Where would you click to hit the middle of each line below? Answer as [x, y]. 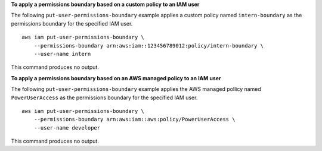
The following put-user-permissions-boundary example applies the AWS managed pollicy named [136, 89]
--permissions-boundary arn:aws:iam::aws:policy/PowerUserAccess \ [134, 119]
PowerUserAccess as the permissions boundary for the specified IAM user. [104, 97]
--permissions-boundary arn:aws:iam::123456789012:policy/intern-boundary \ [149, 45]
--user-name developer [67, 128]
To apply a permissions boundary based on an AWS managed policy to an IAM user [116, 78]
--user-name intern [62, 54]
